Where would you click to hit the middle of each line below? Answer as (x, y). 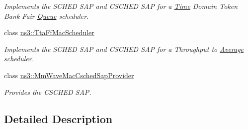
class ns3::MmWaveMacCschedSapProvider (69, 75)
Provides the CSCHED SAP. (48, 92)
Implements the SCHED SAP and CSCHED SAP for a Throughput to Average (124, 49)
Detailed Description (58, 118)
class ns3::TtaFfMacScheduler (49, 32)
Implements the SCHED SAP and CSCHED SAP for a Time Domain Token (121, 6)
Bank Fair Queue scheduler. (46, 16)
